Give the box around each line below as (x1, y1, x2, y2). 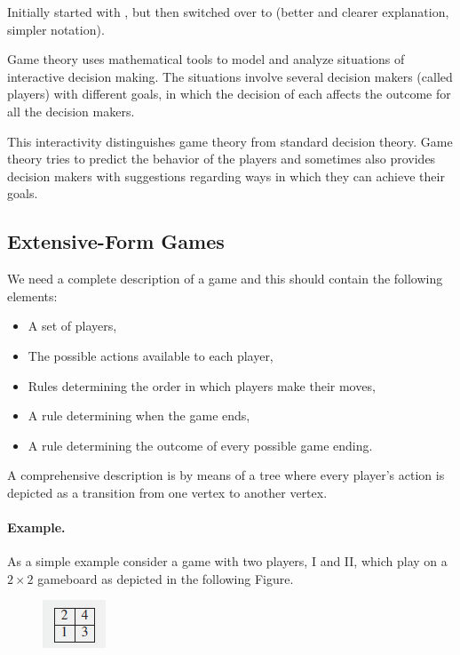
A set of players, (28, 316, 117, 335)
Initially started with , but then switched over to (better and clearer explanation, (7, 3, 449, 20)
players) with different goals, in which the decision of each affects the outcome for (7, 84, 451, 103)
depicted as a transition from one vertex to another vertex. (7, 483, 328, 501)
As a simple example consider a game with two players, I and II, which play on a (7, 552, 448, 571)
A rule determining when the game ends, (28, 406, 250, 425)
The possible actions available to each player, (28, 346, 274, 364)
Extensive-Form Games (7, 228, 225, 255)
